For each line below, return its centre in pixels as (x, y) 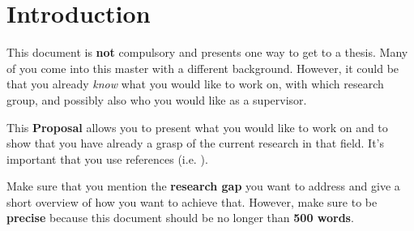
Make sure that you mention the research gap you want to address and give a (203, 186)
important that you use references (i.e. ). (107, 158)
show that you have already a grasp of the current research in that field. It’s (196, 143)
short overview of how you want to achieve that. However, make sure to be (192, 201)
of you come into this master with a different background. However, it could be (203, 68)
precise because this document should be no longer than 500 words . (180, 218)
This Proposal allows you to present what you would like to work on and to (197, 127)
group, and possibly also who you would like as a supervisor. (157, 99)
